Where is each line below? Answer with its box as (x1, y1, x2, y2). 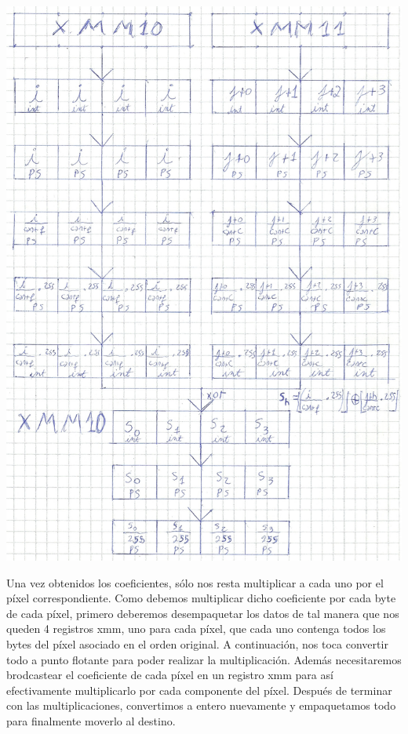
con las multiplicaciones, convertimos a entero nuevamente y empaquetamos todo (6, 697, 396, 714)
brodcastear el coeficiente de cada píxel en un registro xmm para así (6, 667, 333, 683)
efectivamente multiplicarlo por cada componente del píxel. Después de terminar (6, 681, 392, 698)
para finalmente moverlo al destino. (6, 712, 176, 729)
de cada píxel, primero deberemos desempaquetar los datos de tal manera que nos (6, 605, 399, 621)
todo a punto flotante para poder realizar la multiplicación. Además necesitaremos (6, 651, 402, 667)
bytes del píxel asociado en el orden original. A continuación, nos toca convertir (6, 635, 388, 652)
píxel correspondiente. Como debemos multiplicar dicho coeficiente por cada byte (6, 590, 396, 606)
